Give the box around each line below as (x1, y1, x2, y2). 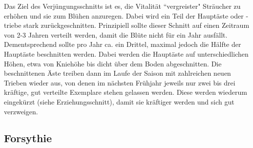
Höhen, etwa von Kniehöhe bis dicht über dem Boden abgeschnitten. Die (4, 58, 222, 68)
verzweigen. (4, 106, 38, 116)
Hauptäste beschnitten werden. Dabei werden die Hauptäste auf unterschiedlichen (4, 48, 249, 59)
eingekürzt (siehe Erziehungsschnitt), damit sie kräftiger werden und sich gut (4, 96, 234, 106)
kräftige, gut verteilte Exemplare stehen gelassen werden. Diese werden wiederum (4, 87, 247, 97)
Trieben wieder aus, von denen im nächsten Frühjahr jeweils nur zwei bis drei (4, 77, 235, 87)
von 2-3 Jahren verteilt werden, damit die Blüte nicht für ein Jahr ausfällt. (4, 29, 228, 40)
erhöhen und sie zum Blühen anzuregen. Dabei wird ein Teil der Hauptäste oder (4, 10, 244, 21)
